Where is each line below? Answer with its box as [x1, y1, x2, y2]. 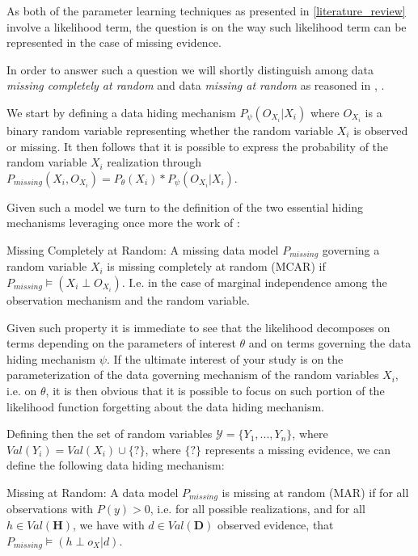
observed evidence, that [217, 516, 334, 533]
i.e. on [6, 381, 37, 398]
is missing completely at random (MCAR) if [107, 258, 326, 275]
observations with [6, 500, 94, 517]
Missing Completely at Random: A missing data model [6, 241, 279, 258]
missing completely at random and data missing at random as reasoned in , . [6, 77, 385, 94]
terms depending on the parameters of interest [6, 335, 236, 352]
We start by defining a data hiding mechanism [6, 103, 236, 120]
